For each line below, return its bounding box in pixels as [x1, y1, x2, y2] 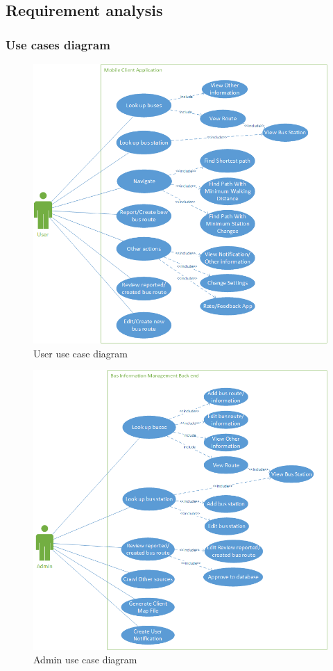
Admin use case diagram [33, 652, 137, 667]
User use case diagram [33, 346, 128, 360]
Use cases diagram [6, 35, 110, 53]
